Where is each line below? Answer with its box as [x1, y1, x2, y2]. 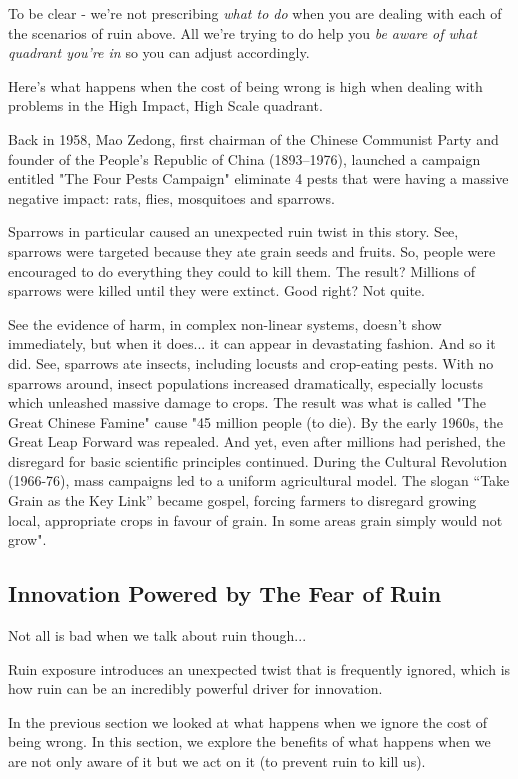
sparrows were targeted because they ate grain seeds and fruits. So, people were [8, 240, 496, 261]
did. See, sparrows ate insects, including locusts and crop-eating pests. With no [8, 352, 494, 373]
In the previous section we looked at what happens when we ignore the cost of [8, 711, 488, 732]
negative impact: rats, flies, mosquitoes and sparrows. [8, 187, 335, 208]
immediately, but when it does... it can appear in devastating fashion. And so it [8, 333, 496, 354]
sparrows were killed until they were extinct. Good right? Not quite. [8, 280, 425, 301]
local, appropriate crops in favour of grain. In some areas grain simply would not [8, 509, 503, 530]
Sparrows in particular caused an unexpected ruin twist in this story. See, [8, 221, 459, 242]
